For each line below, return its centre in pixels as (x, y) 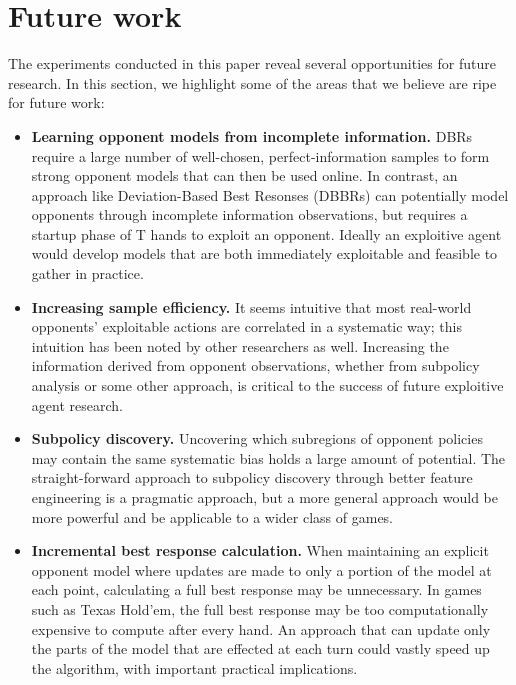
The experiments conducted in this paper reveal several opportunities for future (252, 63)
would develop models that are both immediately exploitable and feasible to (264, 253)
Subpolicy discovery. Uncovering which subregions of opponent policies (257, 438)
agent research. (77, 404)
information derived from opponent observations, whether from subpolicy (255, 365)
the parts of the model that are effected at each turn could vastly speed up (260, 648)
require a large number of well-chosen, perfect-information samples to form (260, 155)
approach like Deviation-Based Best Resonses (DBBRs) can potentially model (270, 194)
